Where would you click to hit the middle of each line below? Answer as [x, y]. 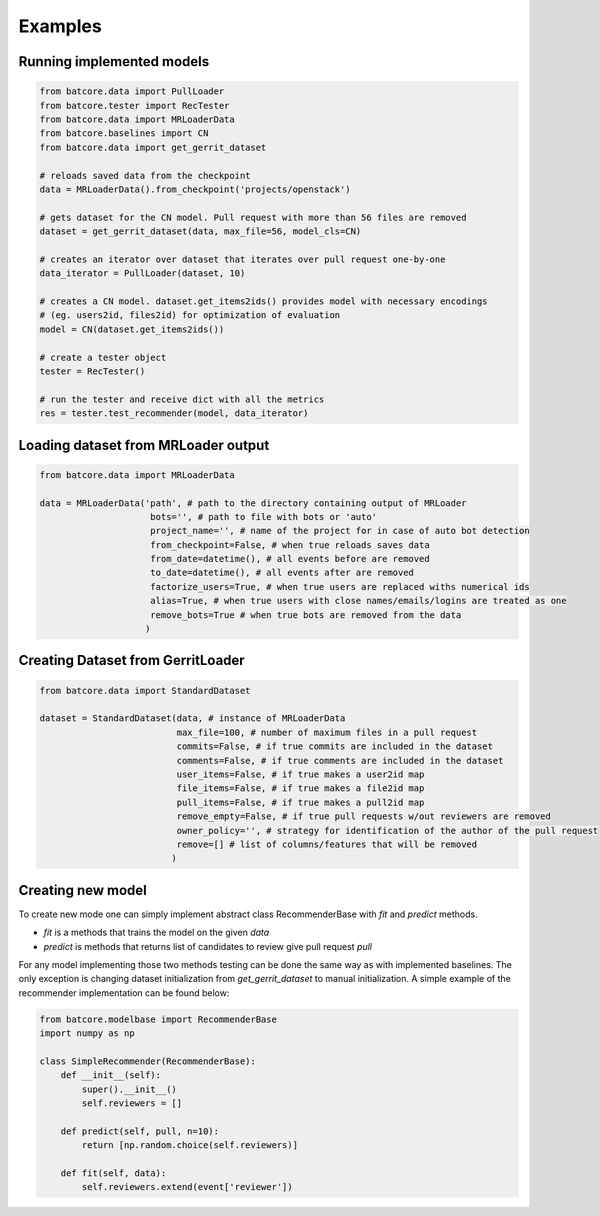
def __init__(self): [111, 1075]
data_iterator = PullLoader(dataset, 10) [142, 273]
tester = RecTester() [92, 371]
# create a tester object [103, 357]
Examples [60, 26]
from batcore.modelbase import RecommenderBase [158, 1019]
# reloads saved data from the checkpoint [145, 175]
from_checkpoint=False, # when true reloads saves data [290, 544]
